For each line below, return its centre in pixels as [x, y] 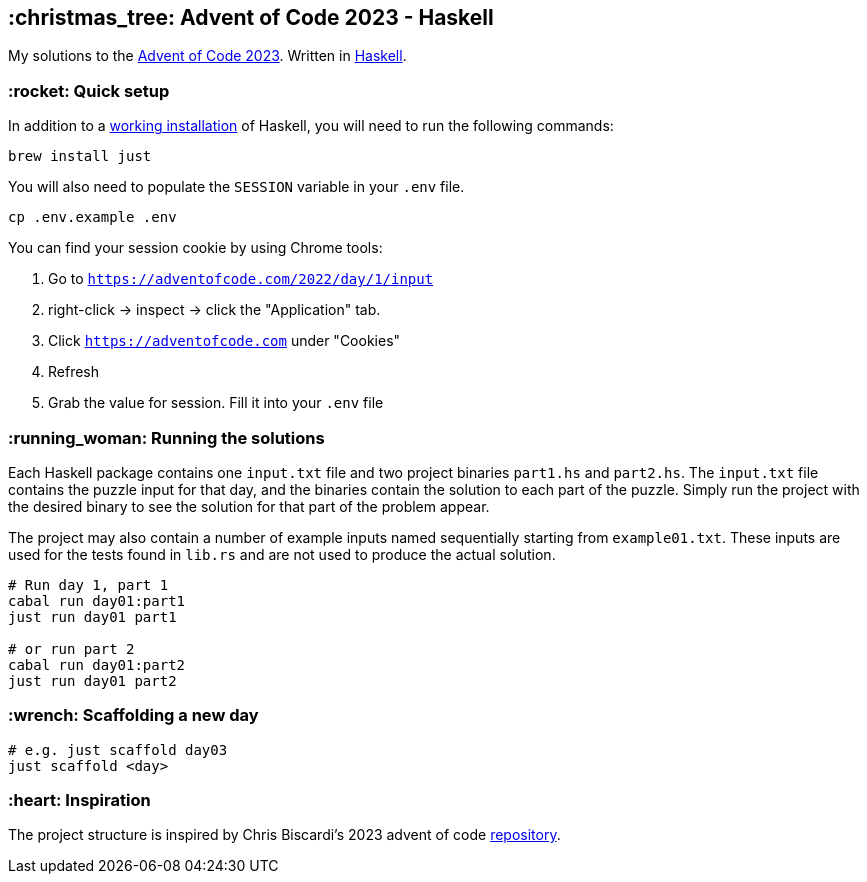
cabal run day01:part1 [97, 600]
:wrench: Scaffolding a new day [133, 715]
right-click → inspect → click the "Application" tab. [214, 310]
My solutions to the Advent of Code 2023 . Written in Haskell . [207, 56]
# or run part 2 [71, 648]
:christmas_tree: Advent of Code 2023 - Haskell [251, 17]
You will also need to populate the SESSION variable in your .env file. [236, 187]
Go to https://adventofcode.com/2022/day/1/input [241, 279]
